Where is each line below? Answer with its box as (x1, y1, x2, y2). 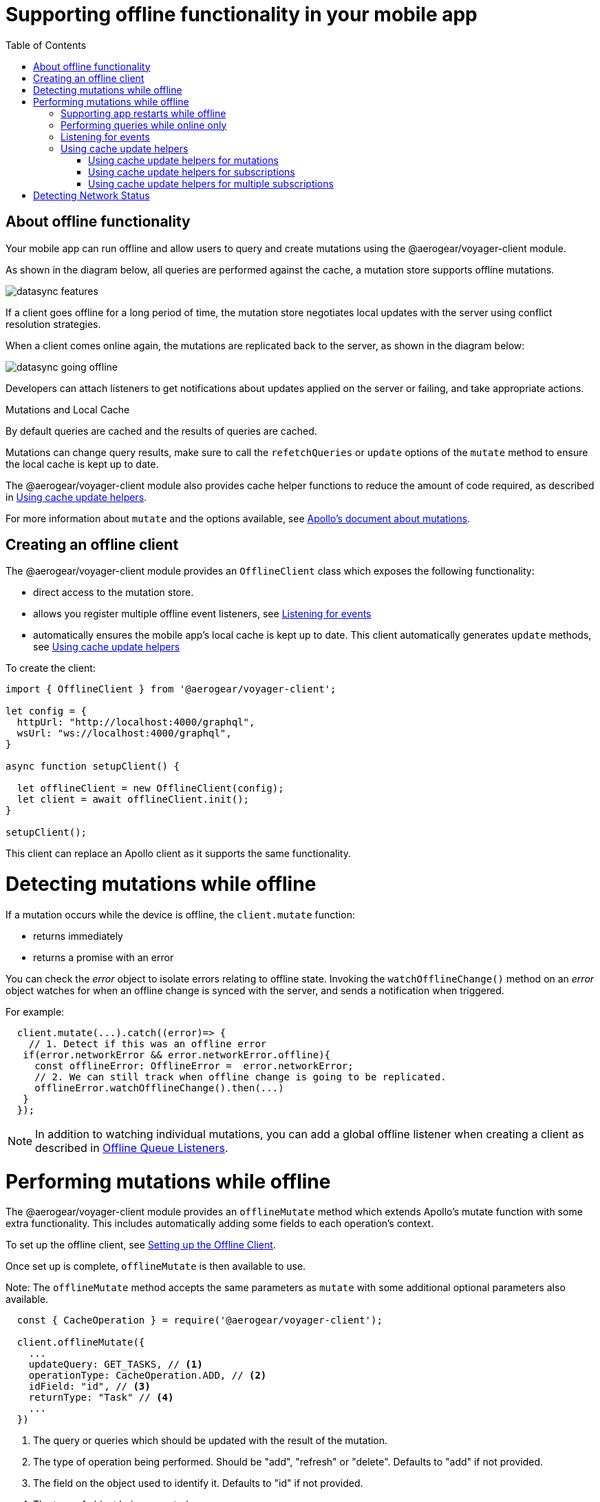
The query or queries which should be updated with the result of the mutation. (33, 1434, 388, 1447)
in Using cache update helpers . (6, 491, 147, 503)
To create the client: (6, 662, 96, 675)
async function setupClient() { (6, 761, 180, 772)
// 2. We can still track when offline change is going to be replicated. (34, 1071, 447, 1082)
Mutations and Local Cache (6, 403, 130, 415)
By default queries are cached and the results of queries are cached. (6, 424, 317, 437)
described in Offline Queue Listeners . (35, 1140, 228, 1155)
